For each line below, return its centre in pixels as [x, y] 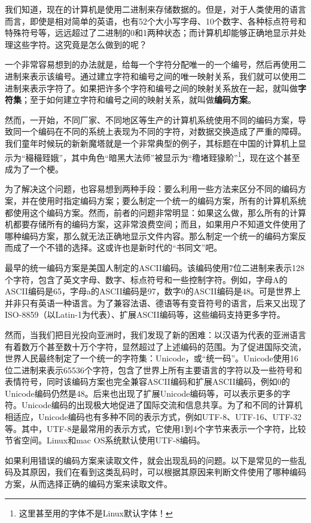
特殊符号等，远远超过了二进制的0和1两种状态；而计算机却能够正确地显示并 [151, 33]
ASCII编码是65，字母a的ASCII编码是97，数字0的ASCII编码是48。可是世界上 [153, 291]
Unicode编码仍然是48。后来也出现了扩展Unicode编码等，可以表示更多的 [144, 393]
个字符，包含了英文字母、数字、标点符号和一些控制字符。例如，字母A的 [146, 279]
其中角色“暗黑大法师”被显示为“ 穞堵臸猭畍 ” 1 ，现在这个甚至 [186, 156]
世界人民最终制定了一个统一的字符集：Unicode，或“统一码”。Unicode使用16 [152, 358]
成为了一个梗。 [34, 168]
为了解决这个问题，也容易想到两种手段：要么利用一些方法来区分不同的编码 [151, 189]
